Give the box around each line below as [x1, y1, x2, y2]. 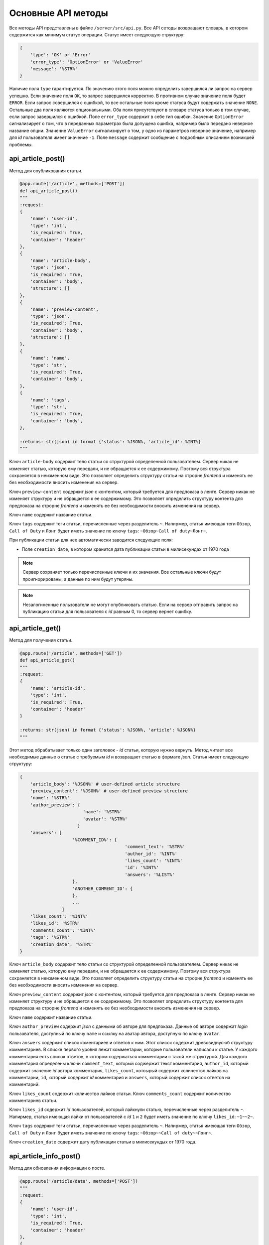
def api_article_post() [19, 188, 78, 194]
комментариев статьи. [9, 1098, 58, 1104]
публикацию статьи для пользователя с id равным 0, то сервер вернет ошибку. [22, 608, 193, 615]
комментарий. [9, 1081, 40, 1088]
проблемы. [9, 141, 33, 147]
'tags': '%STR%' [30, 934, 70, 940]
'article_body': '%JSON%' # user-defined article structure [30, 781, 180, 787]
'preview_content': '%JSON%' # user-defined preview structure [30, 788, 188, 794]
